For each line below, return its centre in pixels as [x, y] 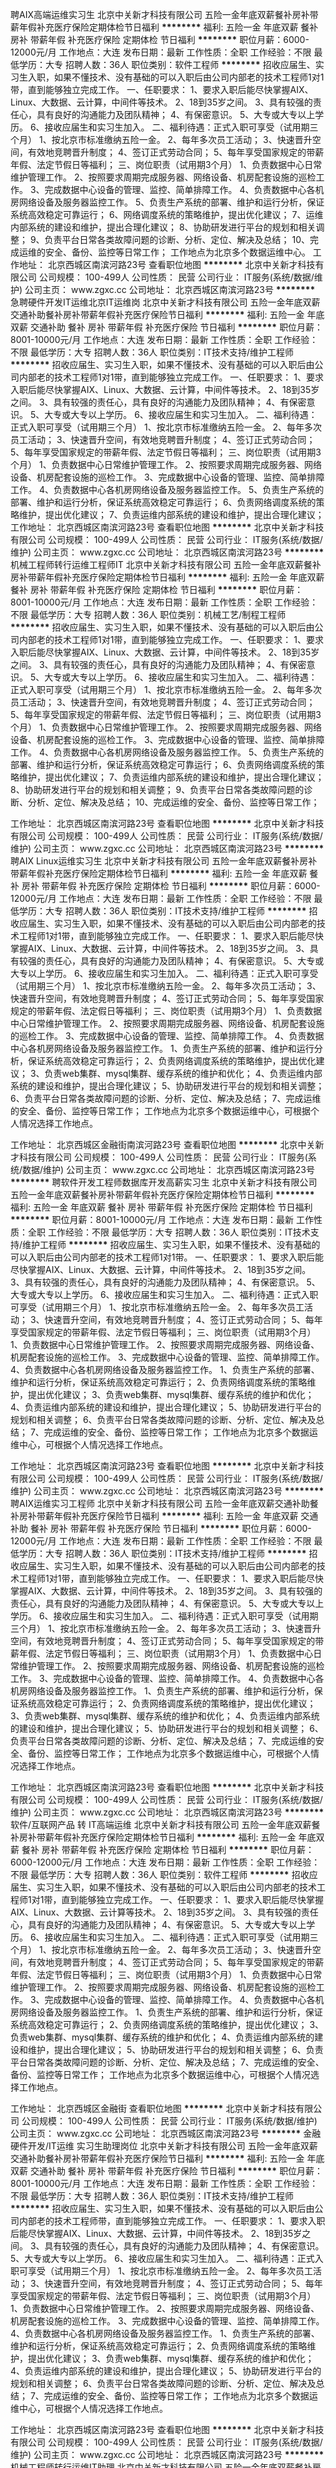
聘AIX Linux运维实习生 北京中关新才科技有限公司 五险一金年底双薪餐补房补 [164, 861]
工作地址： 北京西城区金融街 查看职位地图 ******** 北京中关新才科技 [153, 2108]
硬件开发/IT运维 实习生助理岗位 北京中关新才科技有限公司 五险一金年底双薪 [164, 2146]
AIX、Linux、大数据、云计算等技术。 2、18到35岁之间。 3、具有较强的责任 [164, 1912]
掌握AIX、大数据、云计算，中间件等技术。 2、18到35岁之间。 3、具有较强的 [166, 1591]
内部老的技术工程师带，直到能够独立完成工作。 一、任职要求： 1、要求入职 [172, 2221]
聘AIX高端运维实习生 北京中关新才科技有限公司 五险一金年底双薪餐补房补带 [164, 14]
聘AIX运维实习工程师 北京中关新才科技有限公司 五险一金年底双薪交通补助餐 [164, 1503]
